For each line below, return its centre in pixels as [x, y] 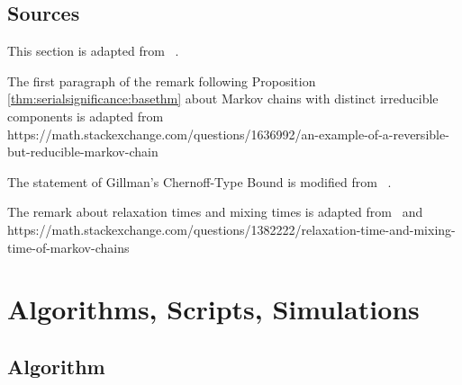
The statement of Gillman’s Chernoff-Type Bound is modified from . [199, 181]
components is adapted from [86, 116]
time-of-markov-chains [68, 247]
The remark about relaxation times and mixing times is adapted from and [215, 212]
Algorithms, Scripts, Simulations [213, 309]
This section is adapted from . [93, 51]
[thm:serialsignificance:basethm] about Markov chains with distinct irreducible [223, 98]
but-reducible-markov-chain [83, 152]
